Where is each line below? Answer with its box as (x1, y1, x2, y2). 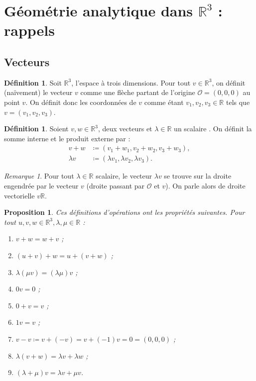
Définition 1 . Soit (4, 77, 62, 88)
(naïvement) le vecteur (4, 87, 73, 97)
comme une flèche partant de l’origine (80, 87, 195, 97)
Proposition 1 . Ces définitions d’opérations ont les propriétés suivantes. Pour (4, 207, 245, 217)
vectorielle (4, 190, 35, 200)
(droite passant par (86, 180, 145, 190)
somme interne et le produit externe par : (4, 133, 130, 143)
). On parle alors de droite (165, 180, 246, 190)
